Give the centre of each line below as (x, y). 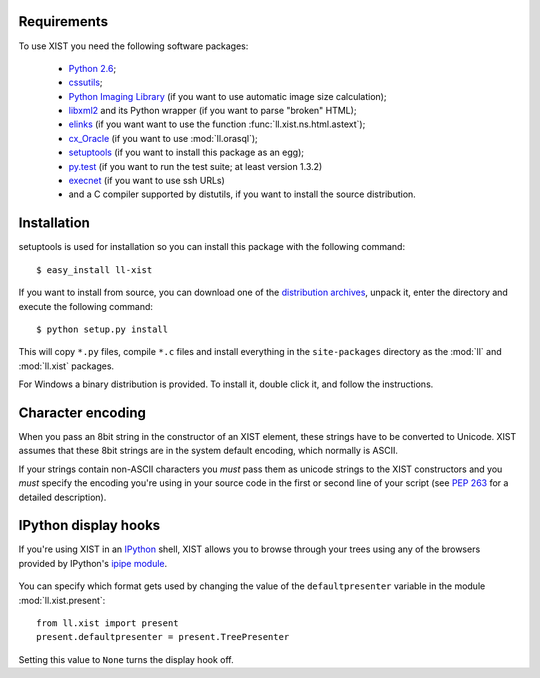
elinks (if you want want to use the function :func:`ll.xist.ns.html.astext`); (217, 124)
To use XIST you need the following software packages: (133, 46)
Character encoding (82, 412)
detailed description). (62, 497)
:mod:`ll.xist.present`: (62, 600)
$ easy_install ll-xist (94, 269)
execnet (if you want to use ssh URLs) (146, 181)
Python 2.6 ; (92, 68)
